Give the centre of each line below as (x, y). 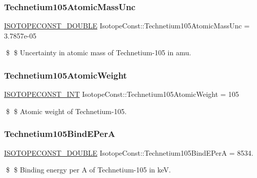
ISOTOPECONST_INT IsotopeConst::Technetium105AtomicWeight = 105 (122, 94)
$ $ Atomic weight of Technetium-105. (66, 111)
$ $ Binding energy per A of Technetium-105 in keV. (88, 170)
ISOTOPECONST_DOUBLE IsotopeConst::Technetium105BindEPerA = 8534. (129, 152)
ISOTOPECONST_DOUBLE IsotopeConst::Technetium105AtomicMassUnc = (127, 26)
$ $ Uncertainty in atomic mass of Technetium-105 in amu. (98, 52)
